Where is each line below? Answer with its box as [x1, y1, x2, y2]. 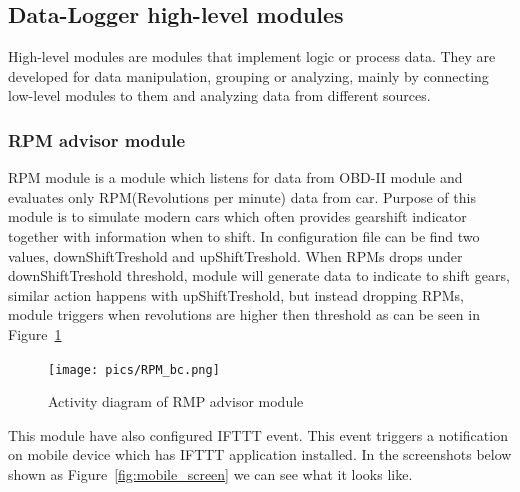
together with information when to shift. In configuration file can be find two [8, 225, 480, 246]
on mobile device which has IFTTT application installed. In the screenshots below [8, 444, 512, 465]
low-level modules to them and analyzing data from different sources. [8, 85, 431, 106]
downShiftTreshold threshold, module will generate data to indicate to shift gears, [8, 265, 510, 286]
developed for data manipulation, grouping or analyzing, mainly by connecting [8, 65, 489, 86]
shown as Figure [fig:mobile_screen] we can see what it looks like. [8, 463, 413, 484]
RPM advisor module [8, 127, 186, 152]
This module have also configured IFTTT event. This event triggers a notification [8, 424, 508, 445]
